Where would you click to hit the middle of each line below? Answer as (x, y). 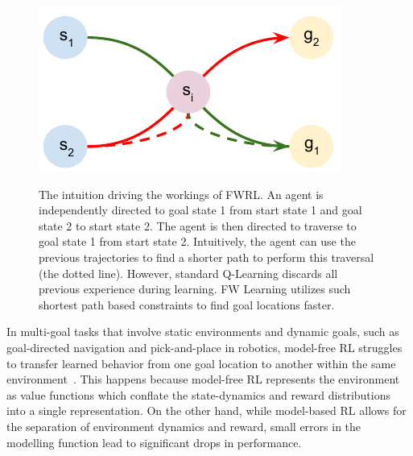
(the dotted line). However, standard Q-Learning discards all (188, 273)
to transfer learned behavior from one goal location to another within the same (201, 363)
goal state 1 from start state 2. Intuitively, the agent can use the (197, 241)
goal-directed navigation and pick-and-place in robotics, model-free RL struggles (204, 347)
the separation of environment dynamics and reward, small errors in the (184, 426)
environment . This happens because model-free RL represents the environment (203, 379)
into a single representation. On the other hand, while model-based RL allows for (206, 410)
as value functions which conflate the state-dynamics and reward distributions (198, 394)
